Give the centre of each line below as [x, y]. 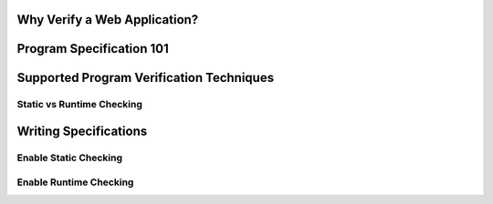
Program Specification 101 [93, 49]
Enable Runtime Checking [75, 182]
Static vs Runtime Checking [80, 105]
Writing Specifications [82, 132]
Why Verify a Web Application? [108, 20]
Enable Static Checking [70, 158]
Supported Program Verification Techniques [145, 78]
